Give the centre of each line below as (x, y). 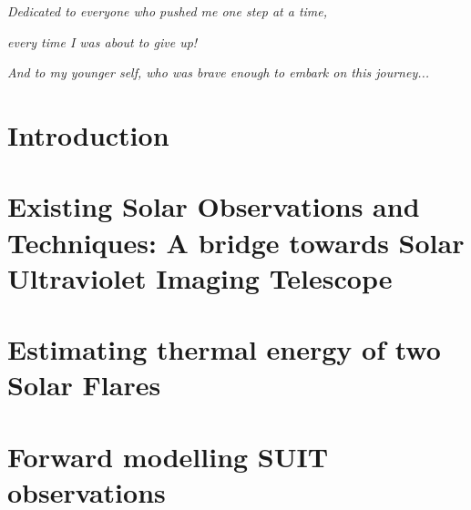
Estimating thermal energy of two (224, 349)
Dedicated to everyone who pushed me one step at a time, (168, 11)
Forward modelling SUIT (168, 456)
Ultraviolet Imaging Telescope (200, 277)
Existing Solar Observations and (214, 206)
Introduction (88, 134)
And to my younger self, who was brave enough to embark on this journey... (219, 72)
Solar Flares (84, 385)
